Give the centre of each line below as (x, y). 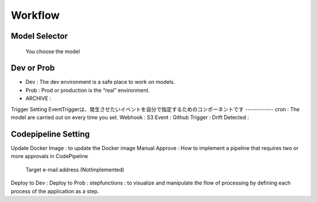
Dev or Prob (33, 68)
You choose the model (53, 51)
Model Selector (39, 36)
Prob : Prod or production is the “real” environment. (87, 90)
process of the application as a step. (55, 191)
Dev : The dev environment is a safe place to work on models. (100, 82)
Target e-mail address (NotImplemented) (75, 169)
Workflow (35, 15)
